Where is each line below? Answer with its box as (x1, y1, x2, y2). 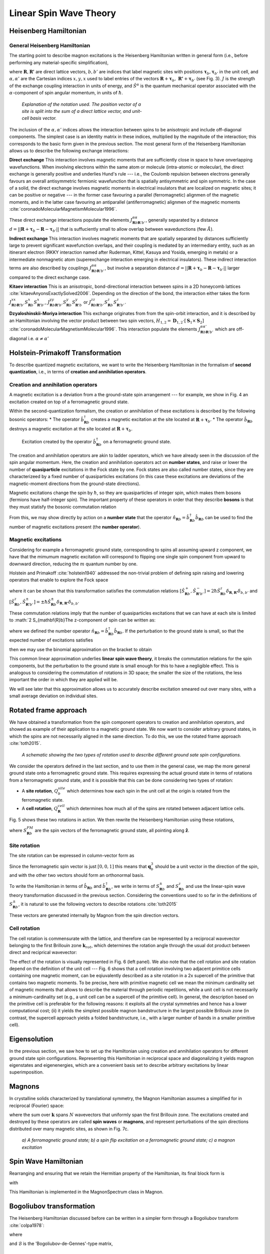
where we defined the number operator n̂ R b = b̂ (9, 628, 108, 635)
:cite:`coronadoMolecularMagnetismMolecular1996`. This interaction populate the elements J (9, 326, 201, 332)
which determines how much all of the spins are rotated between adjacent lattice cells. (66, 805, 245, 811)
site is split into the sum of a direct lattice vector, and (21, 108, 131, 114)
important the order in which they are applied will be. (9, 677, 118, 683)
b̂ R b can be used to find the (195, 515, 253, 522)
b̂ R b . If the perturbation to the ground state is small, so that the (114, 628, 244, 635)
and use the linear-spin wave (185, 883, 245, 889)
